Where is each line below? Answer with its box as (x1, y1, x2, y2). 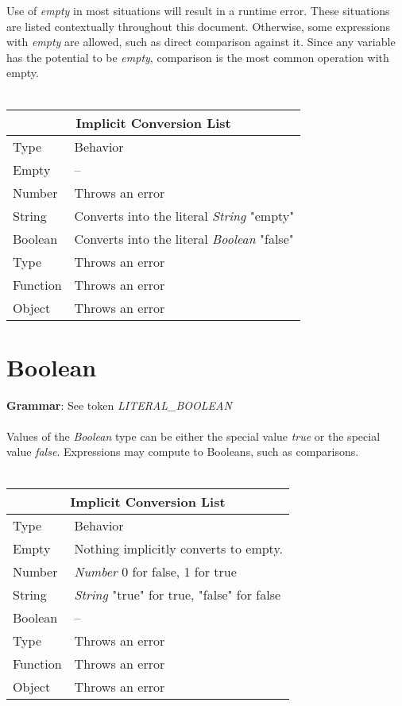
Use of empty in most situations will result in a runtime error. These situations (6, 2, 390, 18)
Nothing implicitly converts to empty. (74, 538, 283, 557)
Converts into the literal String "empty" (74, 206, 295, 225)
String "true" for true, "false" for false (74, 584, 281, 604)
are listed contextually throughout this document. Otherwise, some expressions (6, 17, 390, 34)
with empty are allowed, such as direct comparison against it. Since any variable (6, 33, 396, 50)
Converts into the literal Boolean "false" (74, 229, 294, 248)
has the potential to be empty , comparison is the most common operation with (6, 48, 389, 65)
